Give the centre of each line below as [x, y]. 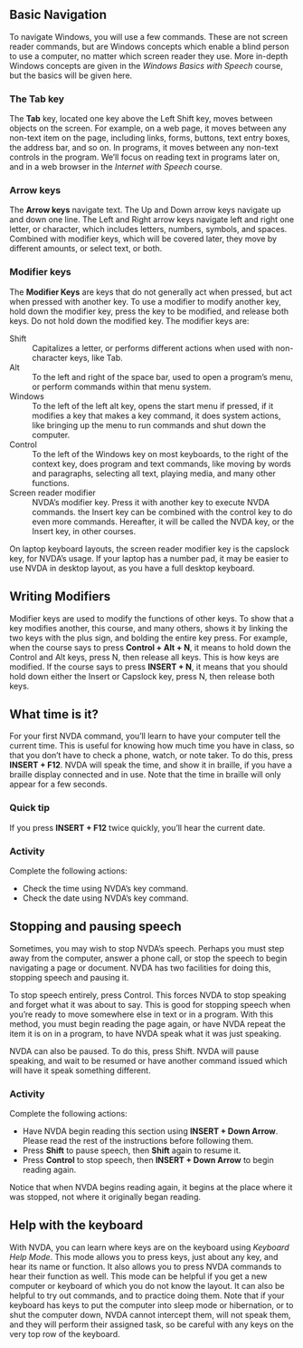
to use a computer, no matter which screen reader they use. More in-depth [149, 56]
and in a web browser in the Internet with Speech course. [116, 167]
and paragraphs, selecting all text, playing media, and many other [154, 473]
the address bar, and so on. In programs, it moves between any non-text [144, 148]
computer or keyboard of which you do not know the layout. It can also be [147, 1285]
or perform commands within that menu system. [122, 386]
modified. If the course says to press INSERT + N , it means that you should [148, 667]
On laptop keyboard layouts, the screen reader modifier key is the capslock [149, 549]
